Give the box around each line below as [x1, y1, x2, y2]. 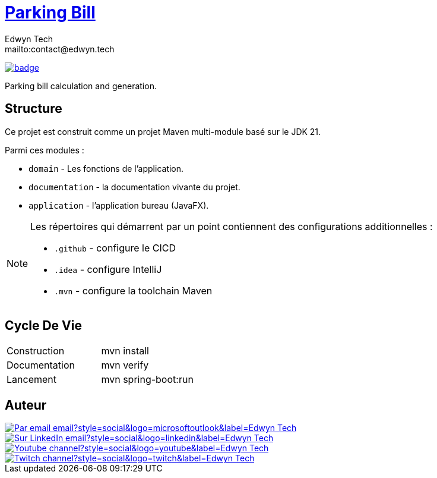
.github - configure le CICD [54, 241, 176, 254]
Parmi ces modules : [5, 144, 84, 155]
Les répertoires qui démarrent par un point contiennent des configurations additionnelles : [30, 220, 433, 232]
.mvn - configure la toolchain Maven [54, 284, 213, 297]
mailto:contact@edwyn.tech [5, 43, 115, 54]
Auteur [5, 397, 47, 413]
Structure [5, 101, 62, 117]
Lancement [7, 373, 56, 386]
